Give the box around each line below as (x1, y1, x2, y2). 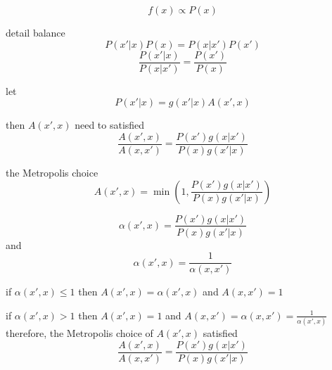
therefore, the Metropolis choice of (6, 326, 153, 340)
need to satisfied (75, 117, 145, 132)
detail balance (6, 25, 65, 39)
